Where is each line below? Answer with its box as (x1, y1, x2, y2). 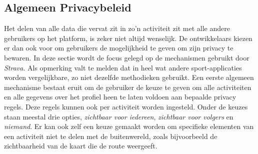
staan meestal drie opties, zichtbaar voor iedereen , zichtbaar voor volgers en (4, 111, 233, 121)
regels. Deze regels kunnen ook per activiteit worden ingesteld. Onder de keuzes (4, 101, 248, 111)
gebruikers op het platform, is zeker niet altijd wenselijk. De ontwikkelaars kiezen (4, 32, 252, 43)
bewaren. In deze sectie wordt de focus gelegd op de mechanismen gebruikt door (4, 52, 249, 62)
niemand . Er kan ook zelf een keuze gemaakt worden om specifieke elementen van (4, 121, 254, 131)
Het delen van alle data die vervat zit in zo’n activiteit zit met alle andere (4, 23, 230, 33)
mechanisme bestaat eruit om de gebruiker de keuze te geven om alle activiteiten (4, 81, 251, 92)
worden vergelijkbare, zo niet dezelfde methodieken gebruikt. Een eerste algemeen (4, 72, 254, 82)
